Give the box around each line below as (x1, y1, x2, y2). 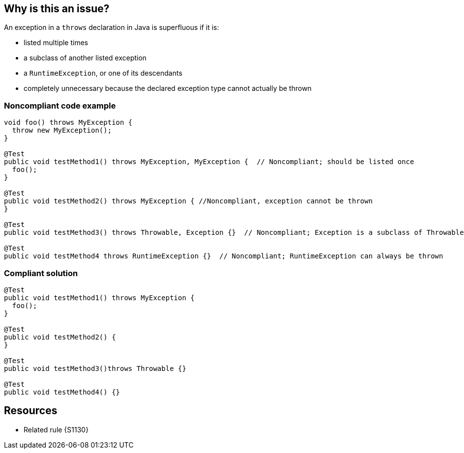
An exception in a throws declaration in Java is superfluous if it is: (4, 23, 219, 32)
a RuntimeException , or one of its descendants (24, 69, 182, 78)
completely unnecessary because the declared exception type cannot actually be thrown (24, 84, 312, 93)
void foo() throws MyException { (4, 118, 133, 127)
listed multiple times (24, 38, 88, 47)
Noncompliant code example (4, 100, 116, 111)
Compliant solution (4, 268, 78, 278)
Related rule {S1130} (24, 425, 89, 434)
